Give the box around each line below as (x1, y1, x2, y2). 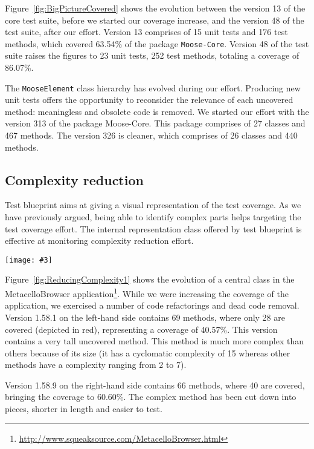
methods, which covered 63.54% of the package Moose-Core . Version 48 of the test (5, 37, 309, 50)
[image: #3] (5, 255, 53, 264)
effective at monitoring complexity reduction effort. (5, 234, 194, 247)
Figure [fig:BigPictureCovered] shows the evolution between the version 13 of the (5, 2, 306, 14)
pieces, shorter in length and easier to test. (5, 402, 162, 415)
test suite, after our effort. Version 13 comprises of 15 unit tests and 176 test (5, 25, 288, 38)
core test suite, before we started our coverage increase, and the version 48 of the (5, 13, 304, 26)
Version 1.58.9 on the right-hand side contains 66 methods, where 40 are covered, (5, 378, 305, 391)
